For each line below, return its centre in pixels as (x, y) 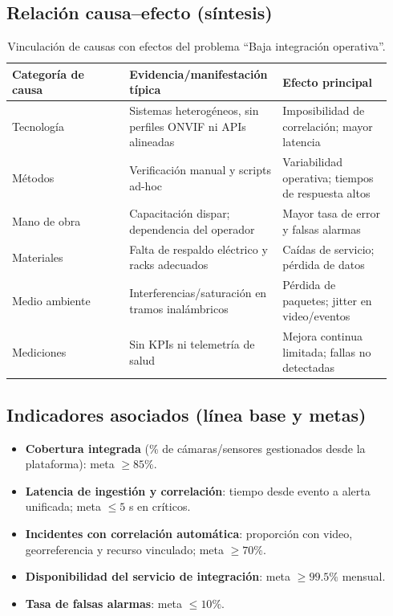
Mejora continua (322, 336)
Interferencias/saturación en (198, 292)
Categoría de (48, 73)
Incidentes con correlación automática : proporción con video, (189, 534)
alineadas (152, 142)
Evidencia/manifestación (199, 73)
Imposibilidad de (324, 110)
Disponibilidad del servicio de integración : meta (158, 576)
